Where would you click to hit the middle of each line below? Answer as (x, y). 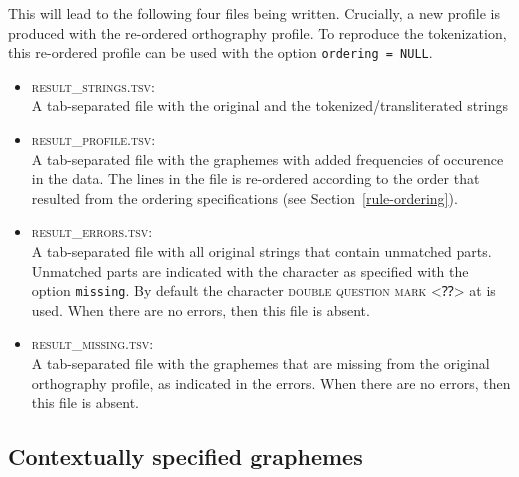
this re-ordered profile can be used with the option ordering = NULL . (220, 52)
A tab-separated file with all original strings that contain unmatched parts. (261, 251)
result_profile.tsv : (93, 139)
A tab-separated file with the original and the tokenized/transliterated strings (269, 105)
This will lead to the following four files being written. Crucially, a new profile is (254, 13)
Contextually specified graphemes (185, 456)
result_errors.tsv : (92, 231)
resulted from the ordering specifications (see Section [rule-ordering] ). (244, 197)
